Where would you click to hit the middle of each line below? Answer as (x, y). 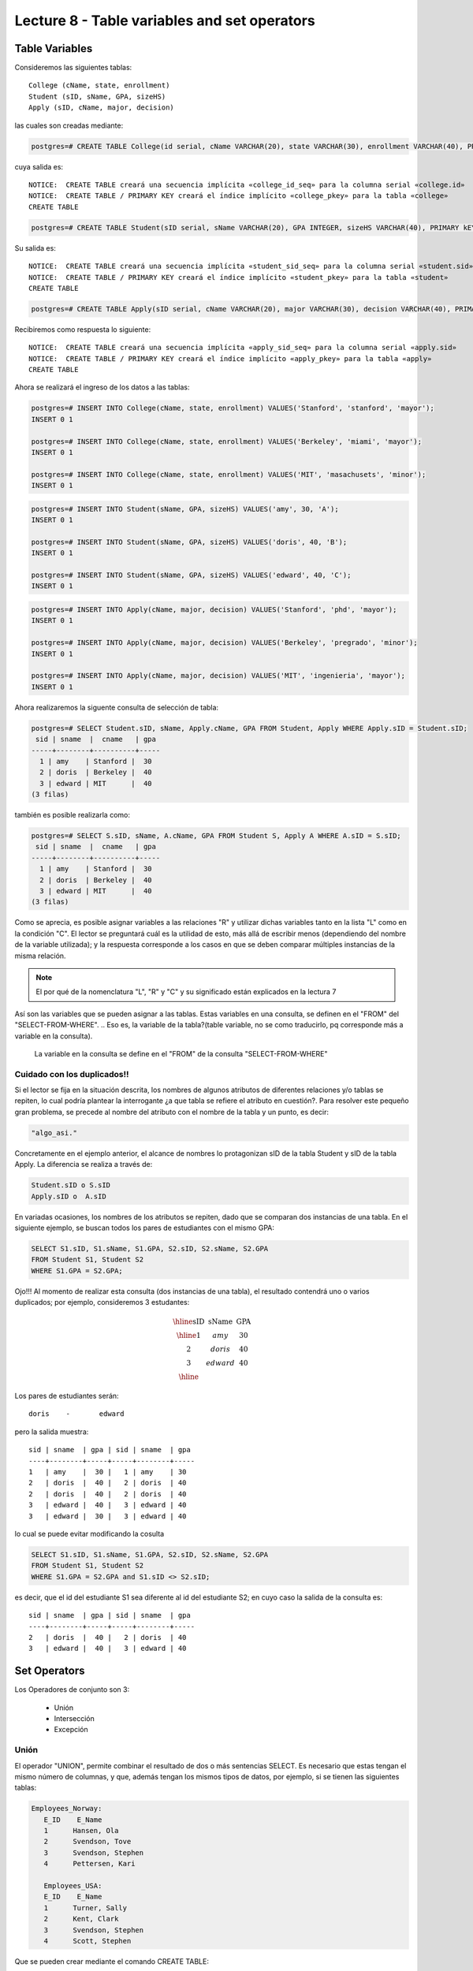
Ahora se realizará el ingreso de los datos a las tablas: (102, 387)
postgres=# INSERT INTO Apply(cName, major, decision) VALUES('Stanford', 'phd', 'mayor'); (214, 610)
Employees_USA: (73, 1885)
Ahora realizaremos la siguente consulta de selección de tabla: (117, 707)
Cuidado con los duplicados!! (72, 1074)
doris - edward (76, 1414)
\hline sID (189, 1322)
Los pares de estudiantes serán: (67, 1396)
